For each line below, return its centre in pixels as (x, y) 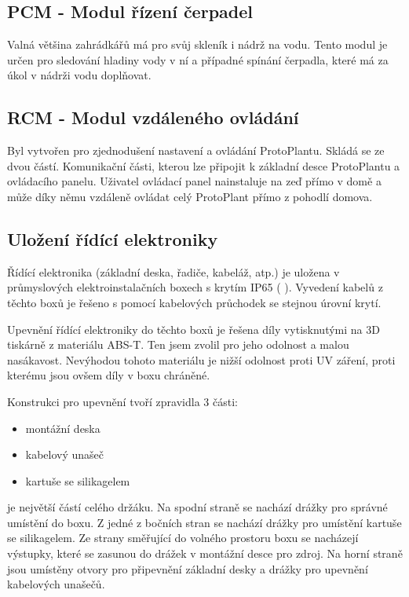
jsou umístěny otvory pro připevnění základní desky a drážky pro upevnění (188, 568)
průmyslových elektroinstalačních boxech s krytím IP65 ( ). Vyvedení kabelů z (195, 287)
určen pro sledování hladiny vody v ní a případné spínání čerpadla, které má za (198, 59)
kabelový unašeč (65, 454)
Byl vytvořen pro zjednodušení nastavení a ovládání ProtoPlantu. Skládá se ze (196, 150)
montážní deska (63, 428)
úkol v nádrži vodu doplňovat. (79, 75)
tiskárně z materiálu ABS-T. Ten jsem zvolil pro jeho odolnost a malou (178, 344)
